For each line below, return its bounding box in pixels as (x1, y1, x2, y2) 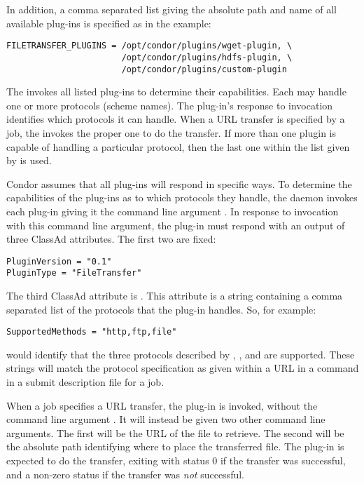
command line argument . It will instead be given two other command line (6, 412, 325, 426)
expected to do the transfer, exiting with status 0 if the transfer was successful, (6, 453, 346, 467)
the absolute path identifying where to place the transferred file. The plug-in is (6, 439, 344, 454)
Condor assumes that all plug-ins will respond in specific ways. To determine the (6, 176, 352, 191)
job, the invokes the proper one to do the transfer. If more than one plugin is (6, 125, 337, 140)
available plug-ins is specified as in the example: (6, 15, 211, 30)
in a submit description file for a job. (6, 375, 164, 389)
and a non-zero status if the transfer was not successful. (6, 466, 244, 481)
